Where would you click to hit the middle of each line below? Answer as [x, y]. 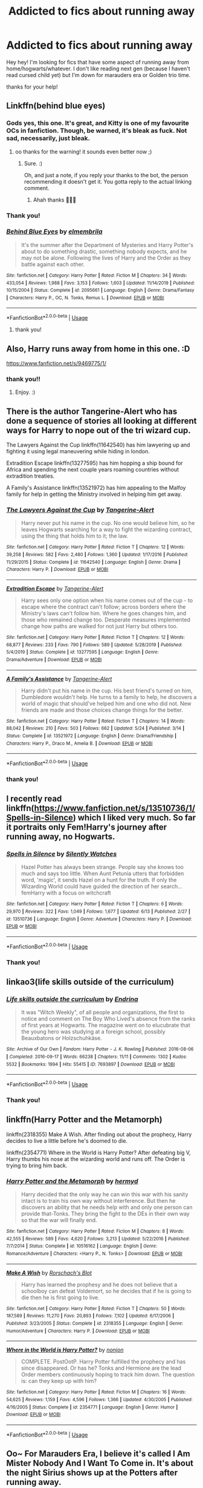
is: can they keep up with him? [59, 1381]
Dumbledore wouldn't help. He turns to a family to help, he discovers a [109, 697]
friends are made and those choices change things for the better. [102, 710]
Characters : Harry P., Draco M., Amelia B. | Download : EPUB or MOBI [79, 743]
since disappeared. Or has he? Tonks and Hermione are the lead [101, 1368]
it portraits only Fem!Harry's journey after [87, 827]
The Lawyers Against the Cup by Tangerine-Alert [80, 510]
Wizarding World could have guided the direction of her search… [101, 887]
